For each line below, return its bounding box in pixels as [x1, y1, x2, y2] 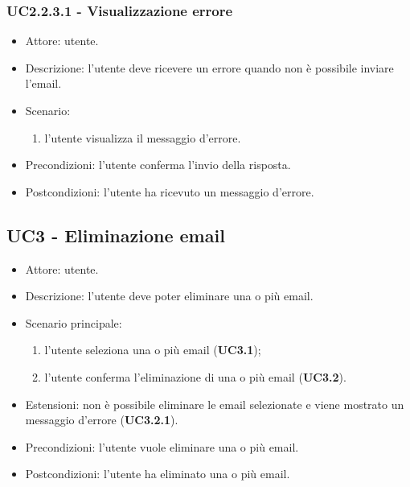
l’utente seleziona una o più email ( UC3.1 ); [44, 341, 261, 358]
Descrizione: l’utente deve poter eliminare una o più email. [25, 287, 314, 304]
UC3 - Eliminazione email [6, 222, 225, 247]
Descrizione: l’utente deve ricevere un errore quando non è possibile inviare [25, 59, 394, 76]
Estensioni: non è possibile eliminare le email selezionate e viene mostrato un [25, 395, 404, 412]
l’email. [25, 75, 62, 92]
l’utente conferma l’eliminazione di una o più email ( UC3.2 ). [44, 368, 346, 385]
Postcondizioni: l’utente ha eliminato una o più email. [25, 465, 290, 482]
